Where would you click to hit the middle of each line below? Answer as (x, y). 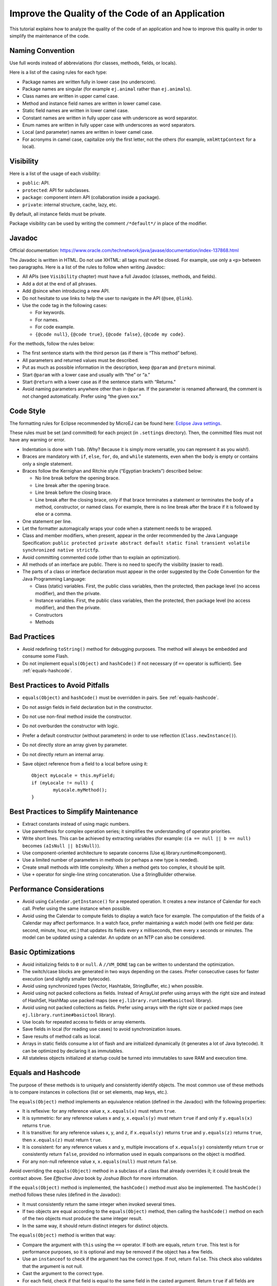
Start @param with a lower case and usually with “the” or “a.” (86, 374)
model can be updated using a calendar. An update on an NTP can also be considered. (114, 937)
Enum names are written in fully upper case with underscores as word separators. (109, 125)
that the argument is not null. (53, 1266)
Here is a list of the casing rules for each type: (58, 73)
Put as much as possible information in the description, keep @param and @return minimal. (119, 367)
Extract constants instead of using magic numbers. (76, 824)
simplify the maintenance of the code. (50, 35)
